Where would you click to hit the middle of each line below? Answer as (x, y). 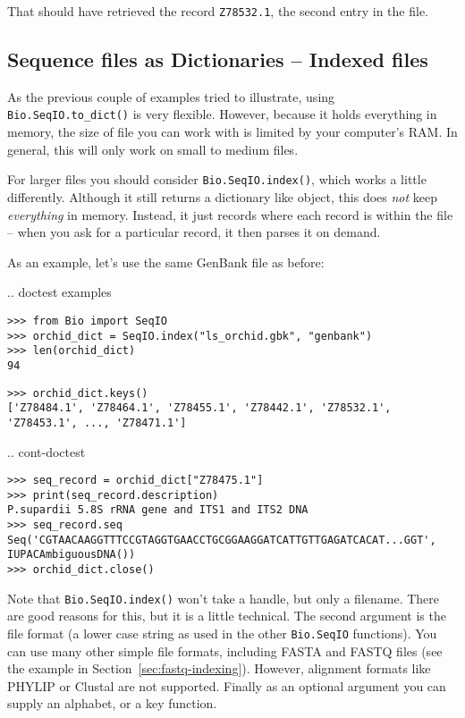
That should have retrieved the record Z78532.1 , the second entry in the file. (218, 11)
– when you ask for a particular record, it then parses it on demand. (194, 232)
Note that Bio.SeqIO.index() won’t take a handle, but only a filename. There (224, 598)
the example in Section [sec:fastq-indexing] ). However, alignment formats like (219, 668)
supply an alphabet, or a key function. (112, 703)
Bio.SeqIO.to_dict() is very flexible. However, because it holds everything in (222, 114)
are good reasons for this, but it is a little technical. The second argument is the (227, 616)
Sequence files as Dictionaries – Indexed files (218, 59)
